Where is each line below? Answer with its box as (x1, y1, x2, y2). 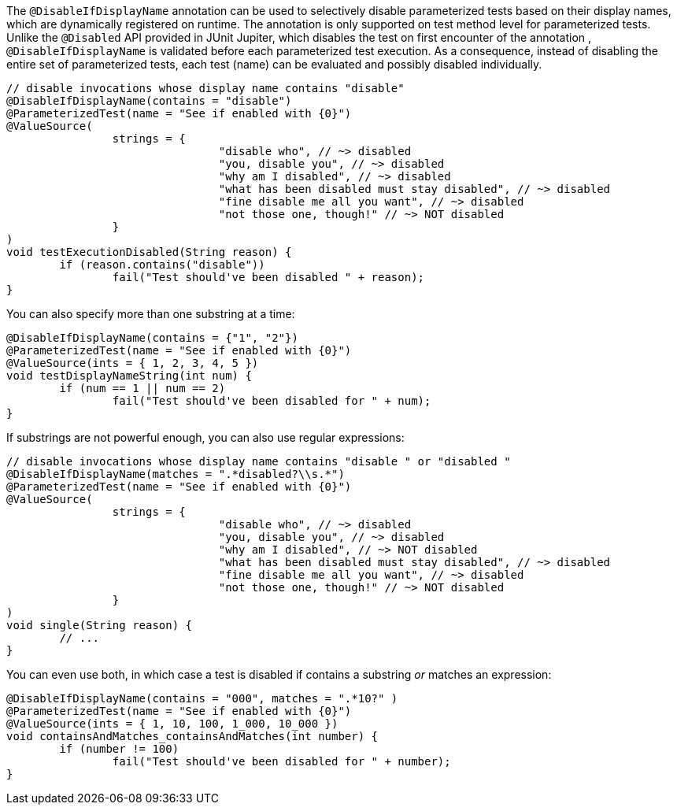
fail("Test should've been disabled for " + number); (112, 755, 451, 768)
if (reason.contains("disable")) (59, 258, 265, 271)
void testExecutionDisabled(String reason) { (6, 246, 292, 258)
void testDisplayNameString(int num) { (6, 369, 252, 382)
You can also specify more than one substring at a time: (6, 307, 295, 320)
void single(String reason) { (6, 619, 193, 631)
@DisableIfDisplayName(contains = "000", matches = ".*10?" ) (6, 692, 398, 705)
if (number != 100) (59, 742, 179, 755)
